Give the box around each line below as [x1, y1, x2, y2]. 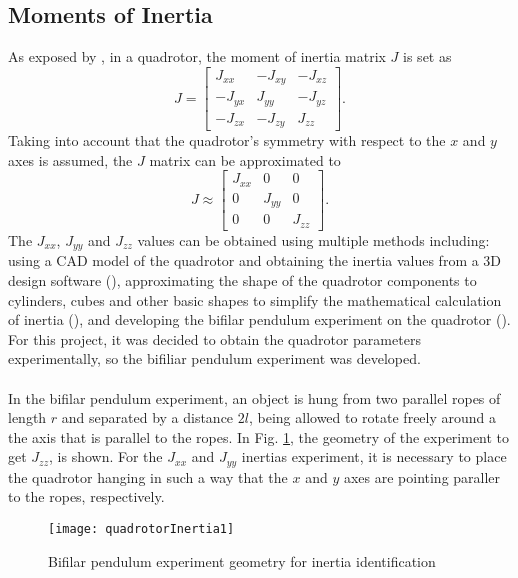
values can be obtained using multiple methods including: [137, 229, 490, 250]
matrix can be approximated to [149, 149, 341, 170]
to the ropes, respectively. [8, 486, 165, 507]
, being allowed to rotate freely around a [248, 407, 497, 428]
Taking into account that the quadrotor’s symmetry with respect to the [8, 130, 446, 151]
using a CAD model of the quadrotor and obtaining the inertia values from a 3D [8, 250, 502, 271]
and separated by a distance [61, 407, 234, 428]
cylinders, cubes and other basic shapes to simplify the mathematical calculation [8, 289, 502, 310]
